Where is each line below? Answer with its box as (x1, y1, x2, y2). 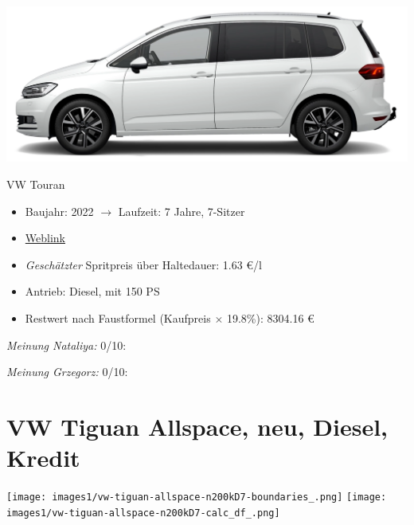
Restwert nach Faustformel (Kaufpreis (25, 309, 211, 326)
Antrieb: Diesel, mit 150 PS (25, 283, 160, 300)
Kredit (6, 441, 80, 474)
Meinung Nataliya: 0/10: (6, 336, 127, 353)
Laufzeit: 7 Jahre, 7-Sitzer (118, 202, 245, 219)
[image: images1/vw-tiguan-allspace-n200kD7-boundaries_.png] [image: (6, 492, 387, 503)
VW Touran (6, 175, 65, 192)
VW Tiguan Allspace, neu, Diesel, (6, 409, 389, 442)
